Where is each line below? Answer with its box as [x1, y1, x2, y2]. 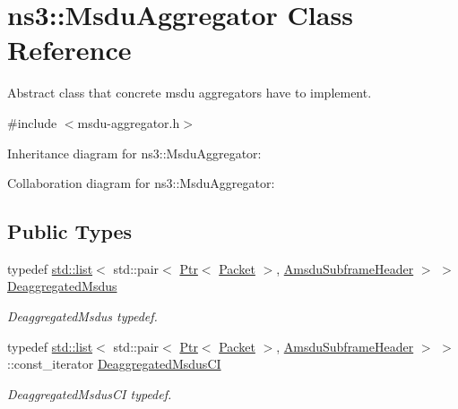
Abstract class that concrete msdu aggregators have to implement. [7, 83, 372, 102]
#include [7, 113, 57, 132]
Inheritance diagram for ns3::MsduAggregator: [7, 143, 262, 162]
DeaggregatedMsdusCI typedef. [7, 384, 172, 403]
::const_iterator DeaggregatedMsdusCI [7, 354, 221, 373]
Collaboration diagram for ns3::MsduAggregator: [7, 174, 275, 192]
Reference [7, 31, 132, 68]
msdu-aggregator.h [77, 113, 180, 132]
